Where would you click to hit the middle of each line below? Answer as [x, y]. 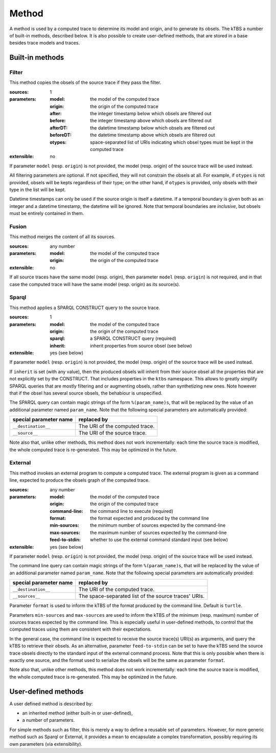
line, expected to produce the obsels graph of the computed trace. [79, 480]
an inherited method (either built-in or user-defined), [77, 713]
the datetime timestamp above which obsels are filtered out [153, 135]
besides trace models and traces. [45, 43]
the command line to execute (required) [132, 511]
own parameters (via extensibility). [46, 744]
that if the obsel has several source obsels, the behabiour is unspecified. [86, 393]
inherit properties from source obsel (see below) [141, 346]
